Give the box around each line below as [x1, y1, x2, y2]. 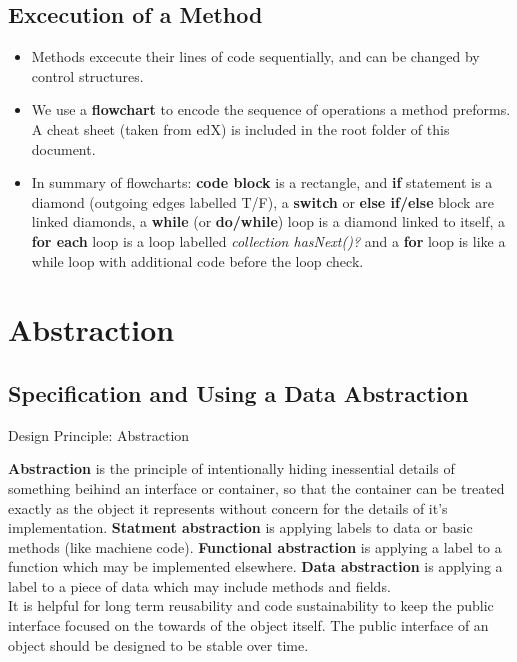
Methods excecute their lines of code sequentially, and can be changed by [31, 46, 480, 67]
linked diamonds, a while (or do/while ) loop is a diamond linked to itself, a [31, 211, 506, 232]
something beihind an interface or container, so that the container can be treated [8, 477, 505, 498]
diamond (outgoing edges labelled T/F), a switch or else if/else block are [31, 191, 494, 212]
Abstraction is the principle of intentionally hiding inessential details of [8, 458, 455, 479]
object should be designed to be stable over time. [8, 634, 309, 655]
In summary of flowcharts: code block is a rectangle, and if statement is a [31, 172, 493, 193]
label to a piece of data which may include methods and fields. [8, 575, 391, 596]
